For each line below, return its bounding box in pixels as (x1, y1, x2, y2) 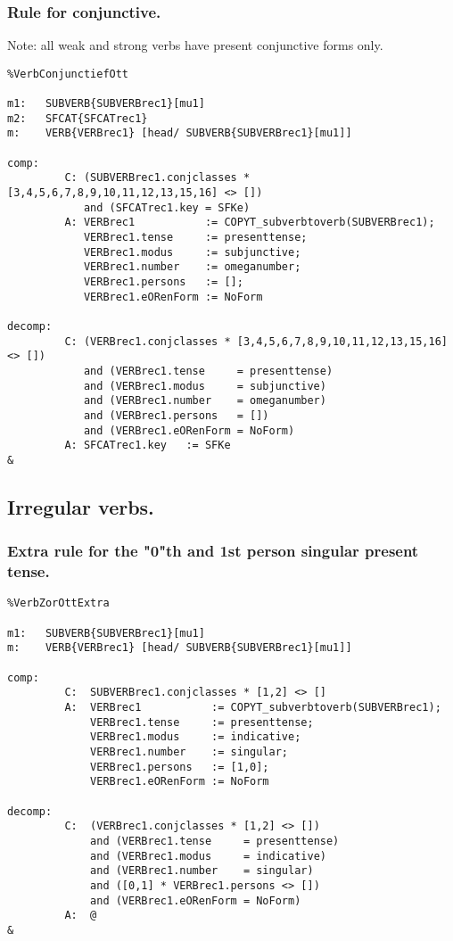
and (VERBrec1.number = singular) (90, 864, 314, 878)
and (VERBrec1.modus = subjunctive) (83, 379, 326, 392)
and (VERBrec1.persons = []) (83, 409, 269, 422)
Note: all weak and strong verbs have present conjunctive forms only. (7, 36, 383, 54)
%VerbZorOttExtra (7, 597, 110, 610)
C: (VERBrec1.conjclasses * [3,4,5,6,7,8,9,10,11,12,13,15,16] (64, 334, 448, 348)
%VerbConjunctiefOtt (7, 67, 129, 80)
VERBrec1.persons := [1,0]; (90, 760, 269, 773)
